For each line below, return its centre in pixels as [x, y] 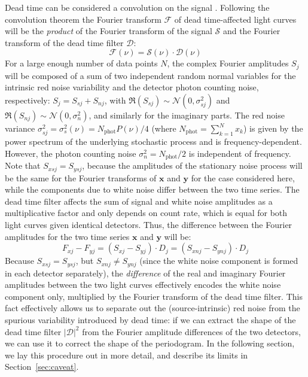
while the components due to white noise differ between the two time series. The [152, 189]
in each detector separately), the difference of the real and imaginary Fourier [145, 273]
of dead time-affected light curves [235, 19]
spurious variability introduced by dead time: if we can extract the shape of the [150, 320]
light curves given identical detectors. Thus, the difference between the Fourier [149, 225]
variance [20, 128]
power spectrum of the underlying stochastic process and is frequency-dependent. [153, 142]
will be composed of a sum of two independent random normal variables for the [150, 75]
